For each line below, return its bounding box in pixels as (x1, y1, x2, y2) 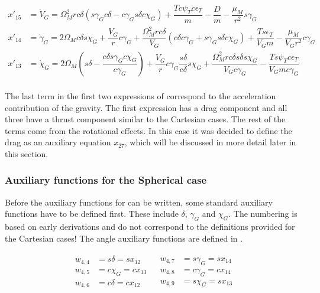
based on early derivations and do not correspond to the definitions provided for (5, 220, 295, 233)
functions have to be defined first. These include (5, 207, 179, 220)
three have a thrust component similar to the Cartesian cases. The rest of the (5, 113, 286, 125)
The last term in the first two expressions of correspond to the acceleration (5, 89, 276, 102)
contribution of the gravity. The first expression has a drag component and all (5, 101, 287, 113)
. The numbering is (228, 207, 298, 220)
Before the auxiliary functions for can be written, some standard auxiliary (5, 196, 273, 208)
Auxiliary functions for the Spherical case (5, 172, 207, 187)
